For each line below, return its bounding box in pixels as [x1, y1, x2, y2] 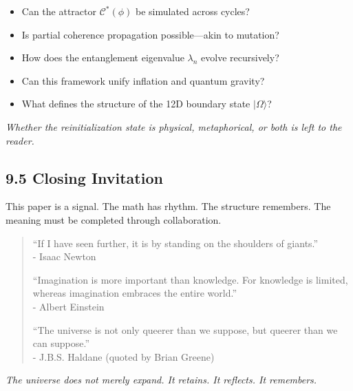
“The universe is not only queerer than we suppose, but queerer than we [32, 322, 338, 337]
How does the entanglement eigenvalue [21, 50, 184, 65]
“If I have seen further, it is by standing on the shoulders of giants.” [32, 235, 319, 250]
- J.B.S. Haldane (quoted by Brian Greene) [32, 349, 215, 363]
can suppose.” [32, 336, 90, 350]
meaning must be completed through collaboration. [6, 212, 222, 226]
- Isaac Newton [32, 249, 96, 264]
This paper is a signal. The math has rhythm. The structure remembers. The [6, 199, 331, 213]
